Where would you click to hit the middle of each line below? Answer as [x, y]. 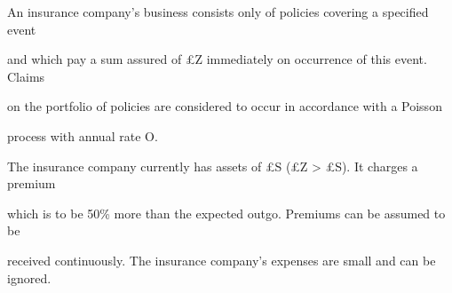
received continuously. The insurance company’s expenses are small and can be [222, 260]
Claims [26, 76]
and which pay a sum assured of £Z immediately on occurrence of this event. [217, 59]
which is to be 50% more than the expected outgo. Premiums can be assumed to [226, 213]
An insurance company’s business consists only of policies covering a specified [218, 12]
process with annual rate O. [83, 135]
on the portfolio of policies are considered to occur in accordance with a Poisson [225, 106]
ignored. [29, 277]
